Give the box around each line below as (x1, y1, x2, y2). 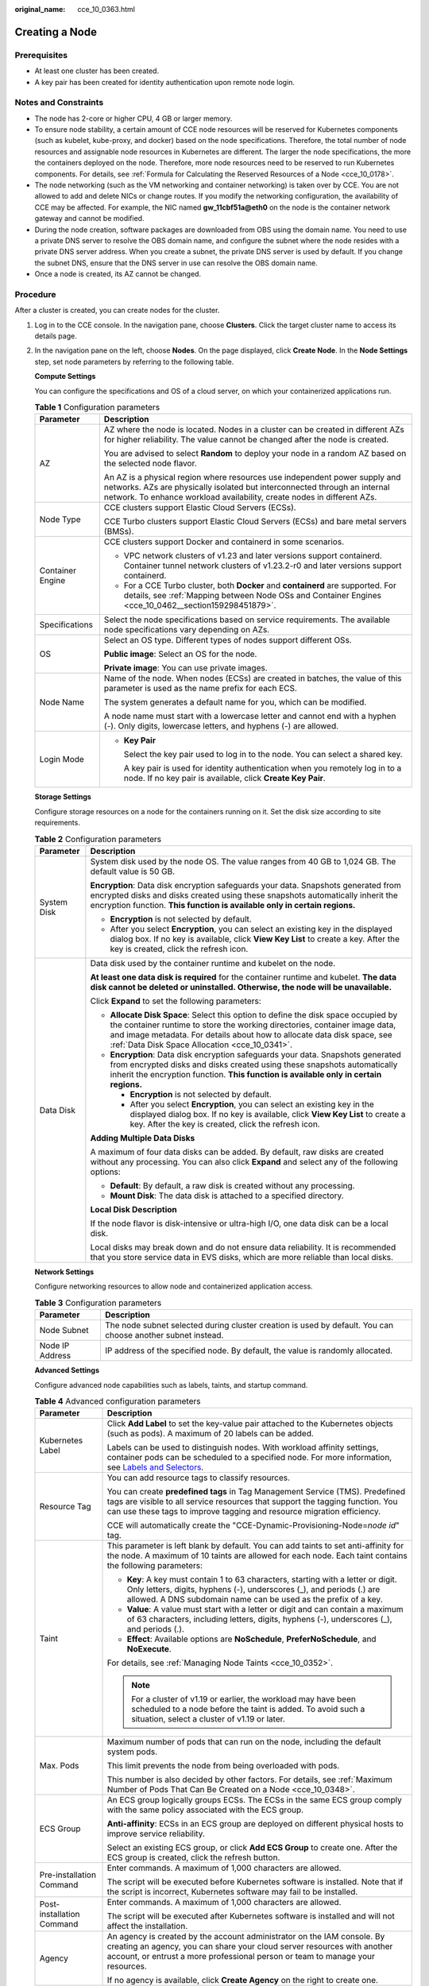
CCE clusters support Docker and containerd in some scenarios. (103, 536, 345, 547)
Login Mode (39, 754, 85, 765)
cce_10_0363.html (77, 5, 135, 14)
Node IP (39, 1340, 70, 1351)
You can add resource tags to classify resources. (106, 1472, 290, 1483)
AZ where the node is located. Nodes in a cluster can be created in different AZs (103, 424, 404, 435)
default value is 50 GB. (90, 866, 176, 877)
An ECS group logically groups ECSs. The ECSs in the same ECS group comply (106, 1795, 403, 1806)
